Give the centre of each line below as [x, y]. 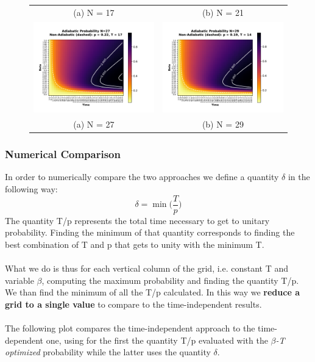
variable [19, 280]
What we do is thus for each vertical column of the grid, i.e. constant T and [147, 268]
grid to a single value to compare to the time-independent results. [133, 304]
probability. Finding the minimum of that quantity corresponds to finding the [150, 232]
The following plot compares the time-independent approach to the [130, 328]
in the [299, 177]
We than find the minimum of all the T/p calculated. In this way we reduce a [152, 292]
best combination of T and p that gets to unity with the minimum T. [135, 244]
